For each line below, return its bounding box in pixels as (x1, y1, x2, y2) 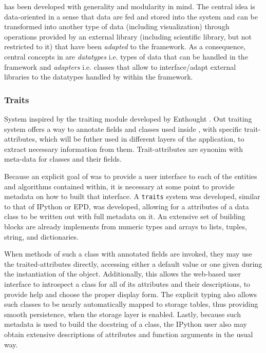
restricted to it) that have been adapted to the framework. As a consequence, (4, 41, 245, 52)
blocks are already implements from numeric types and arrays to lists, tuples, (4, 221, 247, 231)
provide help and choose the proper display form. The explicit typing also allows (4, 288, 257, 299)
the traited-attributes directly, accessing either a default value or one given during (4, 258, 262, 269)
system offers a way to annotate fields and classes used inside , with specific (4, 123, 242, 134)
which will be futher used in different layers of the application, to (39, 133, 244, 144)
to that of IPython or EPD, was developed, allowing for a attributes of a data (4, 201, 249, 211)
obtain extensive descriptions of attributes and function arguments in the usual (4, 328, 253, 339)
